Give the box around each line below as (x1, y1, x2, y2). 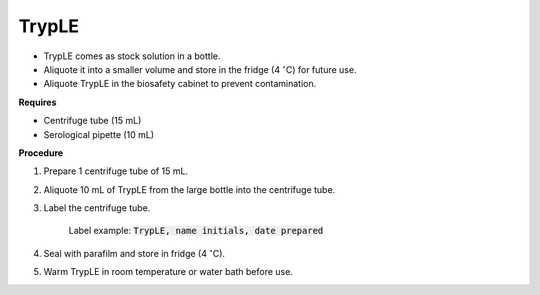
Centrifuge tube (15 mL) (43, 115, 142, 127)
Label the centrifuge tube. (43, 202, 151, 214)
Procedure (18, 146, 64, 159)
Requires (18, 96, 57, 108)
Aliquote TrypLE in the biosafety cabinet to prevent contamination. (43, 78, 317, 90)
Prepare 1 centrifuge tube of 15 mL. (43, 165, 189, 177)
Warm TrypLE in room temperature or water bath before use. (43, 266, 294, 278)
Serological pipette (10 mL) (43, 128, 155, 140)
